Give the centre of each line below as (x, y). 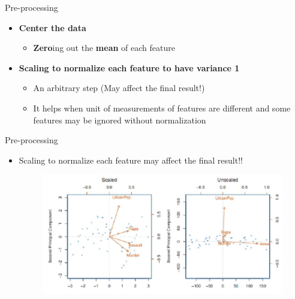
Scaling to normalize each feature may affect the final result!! (131, 160)
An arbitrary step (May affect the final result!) (119, 88)
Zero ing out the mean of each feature (104, 48)
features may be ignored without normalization (120, 120)
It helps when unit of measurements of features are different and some (162, 108)
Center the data (52, 27)
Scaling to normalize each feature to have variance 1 (129, 67)
